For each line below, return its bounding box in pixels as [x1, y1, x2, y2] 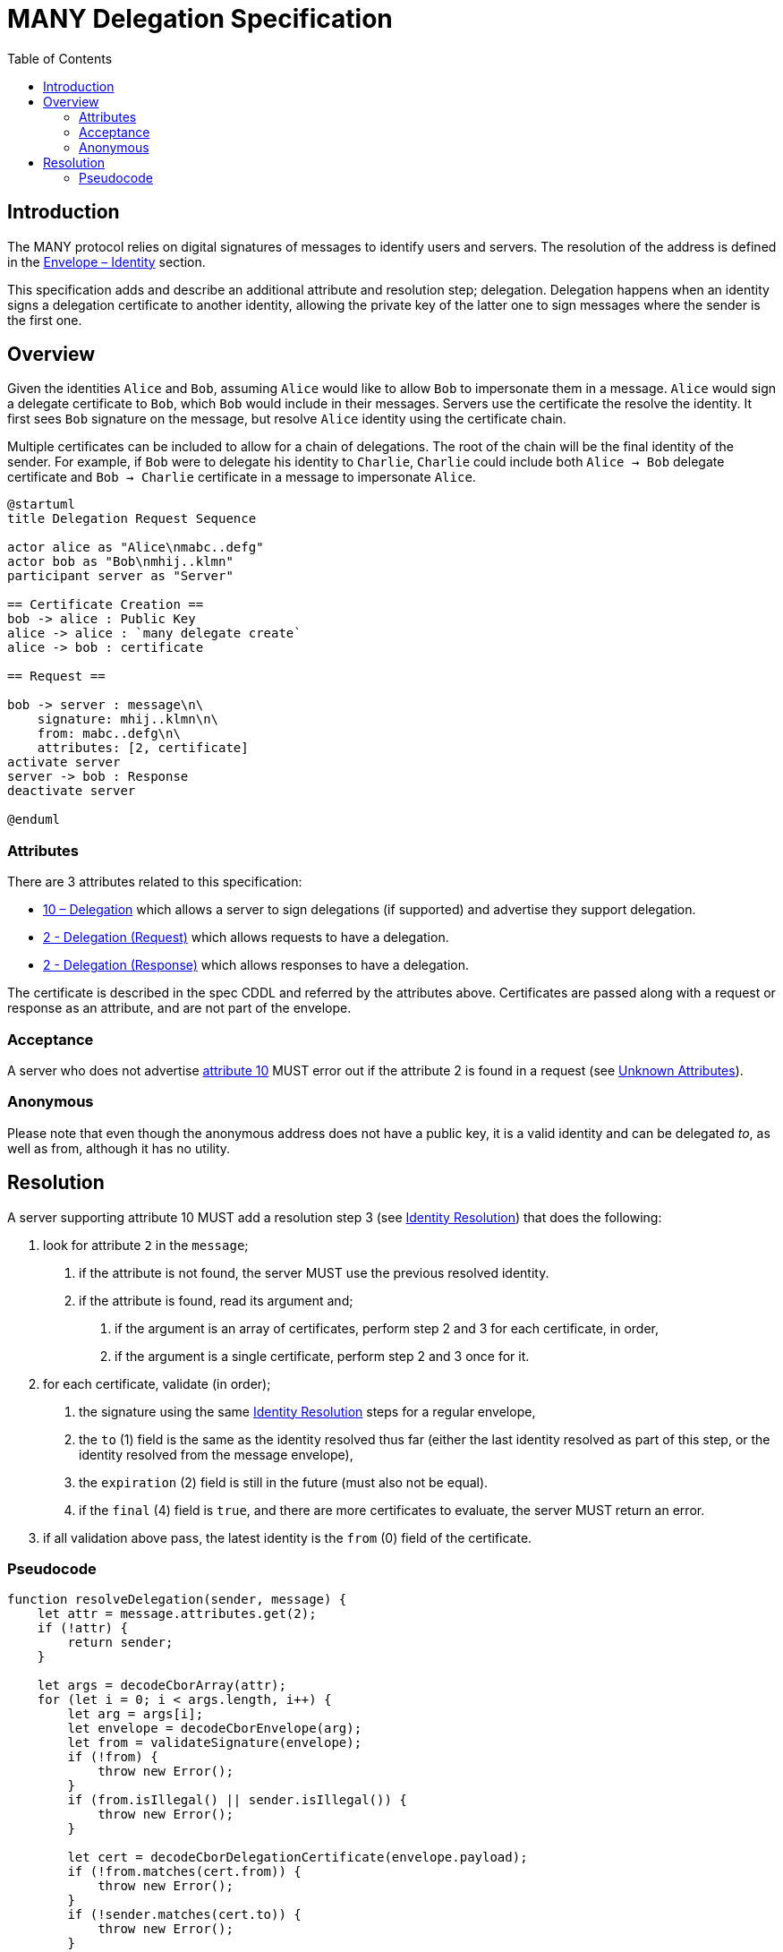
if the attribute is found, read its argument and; [79, 1292, 353, 1308]
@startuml [7, 497, 75, 512]
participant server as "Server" [7, 569, 234, 584]
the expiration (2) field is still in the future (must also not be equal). [79, 1474, 489, 1490]
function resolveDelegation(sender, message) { [7, 1592, 347, 1607]
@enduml [7, 812, 61, 827]
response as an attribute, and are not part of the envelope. [7, 1000, 352, 1016]
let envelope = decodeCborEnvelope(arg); [67, 1721, 362, 1736]
